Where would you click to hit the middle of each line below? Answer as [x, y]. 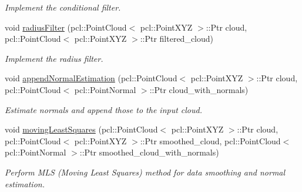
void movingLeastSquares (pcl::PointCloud [81, 129]
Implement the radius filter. [54, 58]
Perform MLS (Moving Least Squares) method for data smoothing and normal [145, 172]
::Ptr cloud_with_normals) [199, 89]
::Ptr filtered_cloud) [177, 39]
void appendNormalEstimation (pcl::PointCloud [91, 78]
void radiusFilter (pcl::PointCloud [66, 27]
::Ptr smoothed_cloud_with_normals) [149, 152]
